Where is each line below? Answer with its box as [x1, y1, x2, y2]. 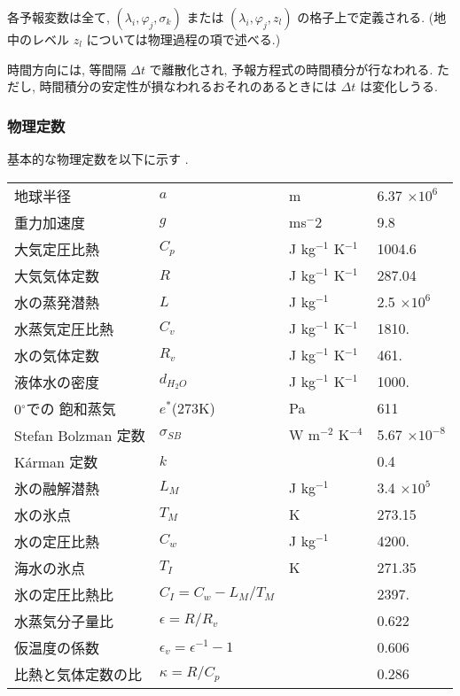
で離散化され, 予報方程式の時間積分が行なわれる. [149, 59, 433, 78]
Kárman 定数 [14, 451, 98, 472]
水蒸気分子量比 [14, 610, 114, 631]
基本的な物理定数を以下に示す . [7, 150, 189, 167]
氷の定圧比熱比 [14, 584, 114, 605]
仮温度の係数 [14, 637, 100, 658]
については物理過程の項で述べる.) [86, 30, 281, 48]
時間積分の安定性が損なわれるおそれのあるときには [39, 77, 337, 96]
